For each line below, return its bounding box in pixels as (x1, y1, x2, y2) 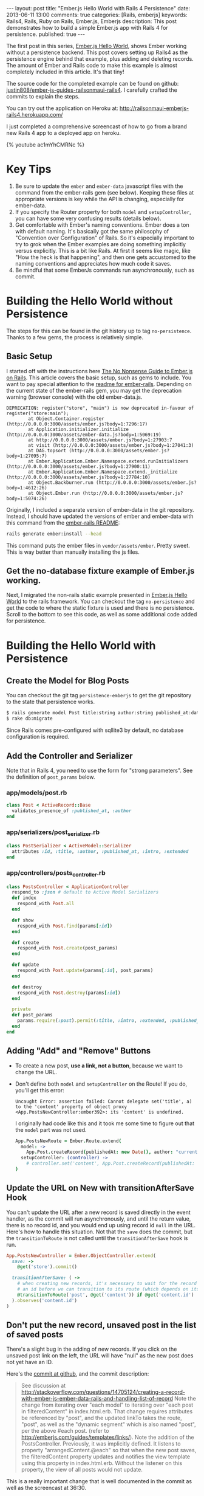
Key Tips (6, 162, 52, 176)
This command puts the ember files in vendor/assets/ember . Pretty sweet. (6, 542, 190, 549)
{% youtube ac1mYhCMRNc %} (6, 141, 85, 148)
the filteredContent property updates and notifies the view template (21, 1453, 190, 1460)
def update (12, 962, 39, 968)
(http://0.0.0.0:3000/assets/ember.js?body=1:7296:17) (6, 421, 148, 427)
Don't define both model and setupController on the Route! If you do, (15, 1080, 188, 1088)
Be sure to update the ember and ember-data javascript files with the (15, 182, 183, 190)
